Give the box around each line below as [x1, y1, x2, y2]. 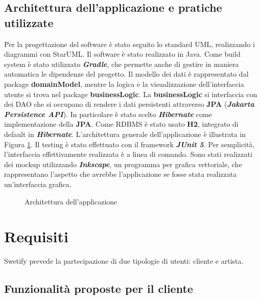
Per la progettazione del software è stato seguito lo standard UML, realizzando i [4, 38, 255, 49]
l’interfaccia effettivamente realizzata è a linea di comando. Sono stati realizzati [4, 149, 252, 159]
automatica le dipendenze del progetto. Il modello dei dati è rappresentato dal [4, 68, 249, 79]
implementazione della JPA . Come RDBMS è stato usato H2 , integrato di [4, 119, 239, 129]
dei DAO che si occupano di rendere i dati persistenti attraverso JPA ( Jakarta [4, 99, 254, 109]
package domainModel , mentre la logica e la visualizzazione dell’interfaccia [4, 78, 244, 89]
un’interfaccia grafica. [4, 178, 72, 189]
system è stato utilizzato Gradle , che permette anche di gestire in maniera [4, 58, 239, 69]
